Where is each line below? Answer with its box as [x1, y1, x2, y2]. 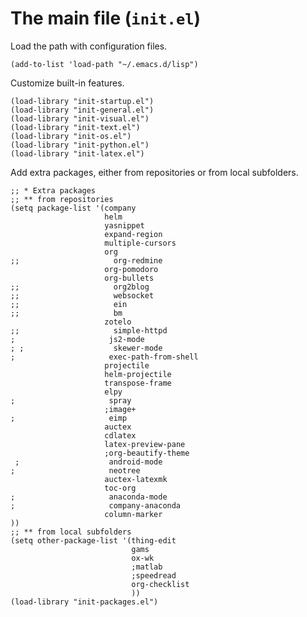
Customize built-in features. [10, 77, 125, 89]
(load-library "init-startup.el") [10, 96, 155, 106]
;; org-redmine [10, 255, 163, 266]
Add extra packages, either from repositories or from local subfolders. [10, 166, 299, 178]
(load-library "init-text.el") [10, 122, 141, 132]
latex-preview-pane [104, 439, 186, 449]
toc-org [104, 483, 137, 493]
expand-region [104, 229, 163, 239]
